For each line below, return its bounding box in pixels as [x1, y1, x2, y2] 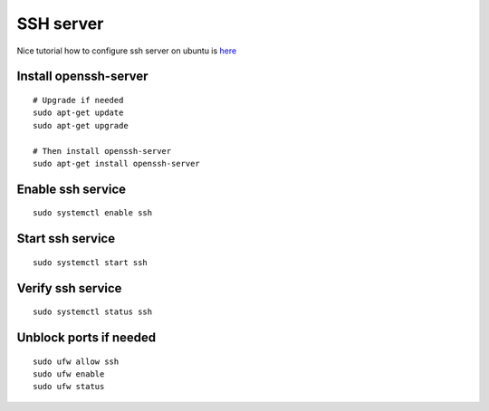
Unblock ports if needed [16, 330, 157, 345]
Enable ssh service [16, 181, 127, 196]
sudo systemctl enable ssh [33, 208, 153, 218]
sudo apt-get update [33, 108, 124, 118]
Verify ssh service [16, 281, 122, 296]
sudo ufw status [33, 381, 105, 392]
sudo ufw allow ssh [33, 356, 120, 367]
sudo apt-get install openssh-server [33, 158, 201, 168]
